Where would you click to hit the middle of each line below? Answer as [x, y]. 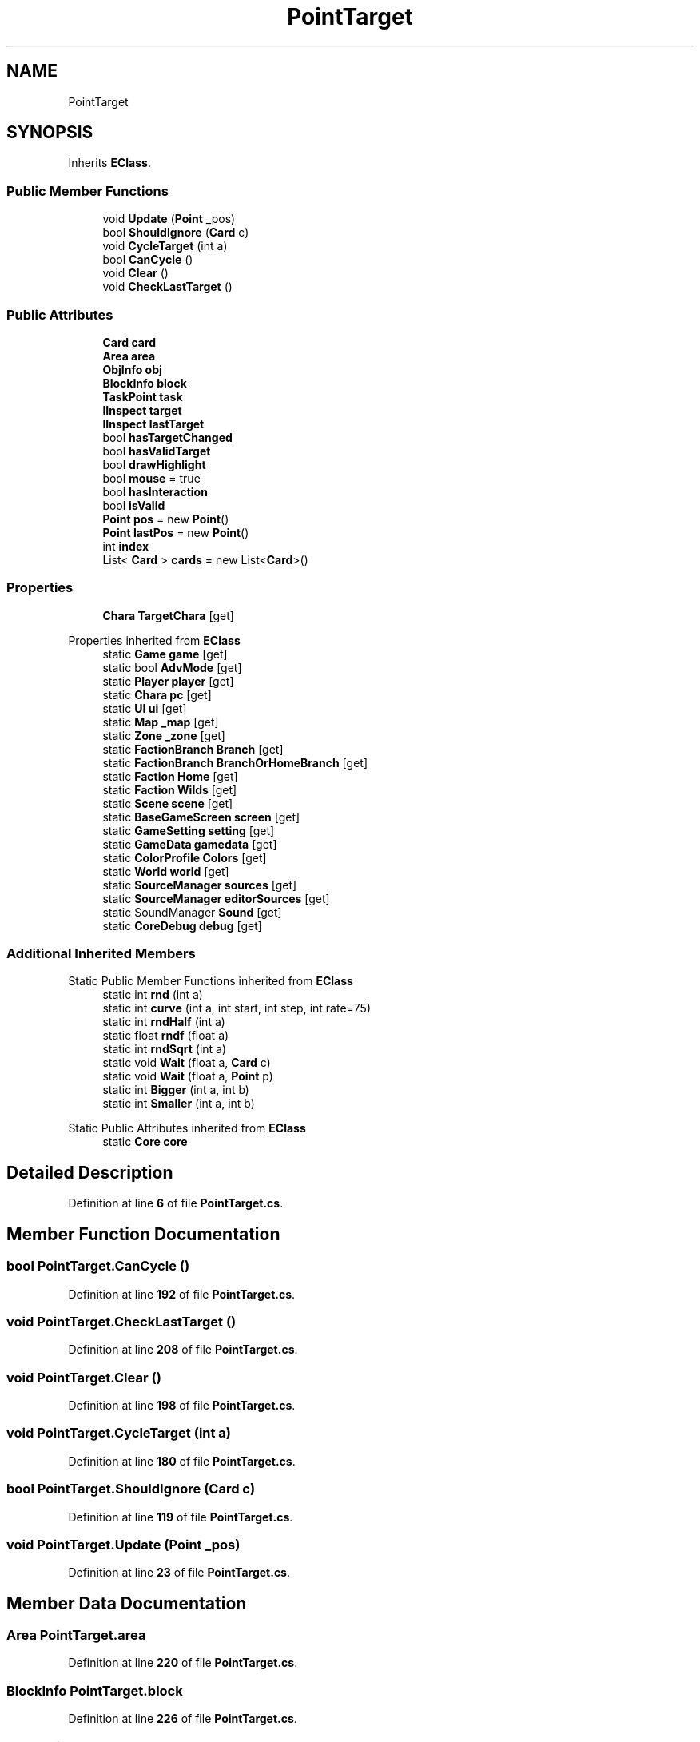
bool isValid [134, 505]
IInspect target [142, 410]
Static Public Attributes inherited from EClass [187, 1128]
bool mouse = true [151, 478]
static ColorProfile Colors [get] [185, 857]
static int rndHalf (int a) [164, 1022]
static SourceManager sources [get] [200, 885]
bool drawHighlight [154, 464]
